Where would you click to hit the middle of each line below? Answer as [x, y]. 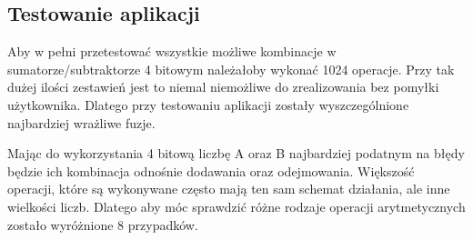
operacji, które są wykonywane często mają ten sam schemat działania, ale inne [229, 189]
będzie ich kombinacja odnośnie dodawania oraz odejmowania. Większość [211, 170]
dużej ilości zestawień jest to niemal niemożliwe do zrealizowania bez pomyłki [223, 87]
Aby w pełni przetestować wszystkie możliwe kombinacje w [172, 51]
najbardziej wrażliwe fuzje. [81, 122]
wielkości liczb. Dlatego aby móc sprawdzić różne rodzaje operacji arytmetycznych [236, 206]
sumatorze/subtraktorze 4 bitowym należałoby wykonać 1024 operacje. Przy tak [231, 69]
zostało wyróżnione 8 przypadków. [103, 224]
